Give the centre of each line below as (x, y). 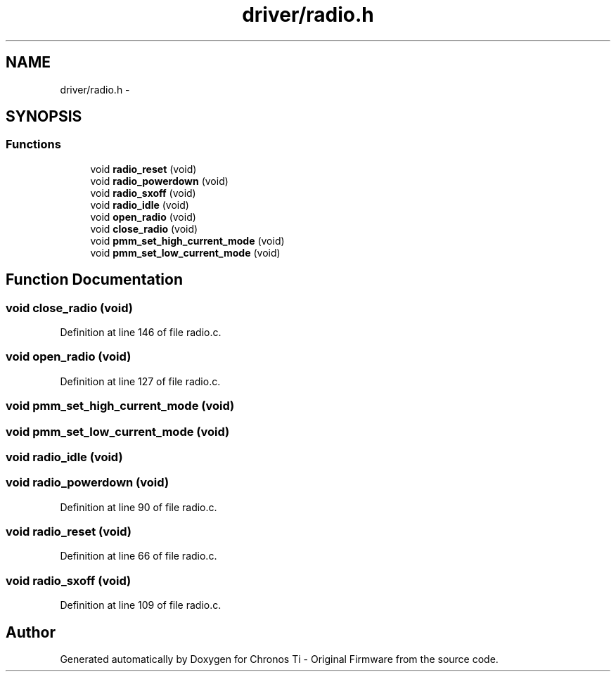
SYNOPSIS (44, 117)
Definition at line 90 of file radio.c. (139, 507)
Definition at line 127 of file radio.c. (140, 381)
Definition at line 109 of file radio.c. (141, 605)
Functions (33, 144)
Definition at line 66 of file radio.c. (139, 556)
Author (31, 632)
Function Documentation (94, 280)
